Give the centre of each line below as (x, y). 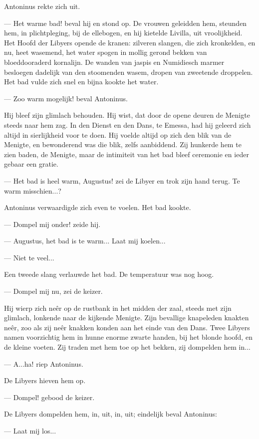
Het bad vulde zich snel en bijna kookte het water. (81, 82)
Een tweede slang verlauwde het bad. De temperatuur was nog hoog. (109, 274)
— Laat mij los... (30, 431)
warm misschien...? (33, 190)
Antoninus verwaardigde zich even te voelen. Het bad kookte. (98, 207)
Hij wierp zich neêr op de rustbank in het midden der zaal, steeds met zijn (118, 308)
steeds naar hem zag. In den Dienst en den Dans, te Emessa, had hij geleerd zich (128, 124)
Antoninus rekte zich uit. (42, 6)
